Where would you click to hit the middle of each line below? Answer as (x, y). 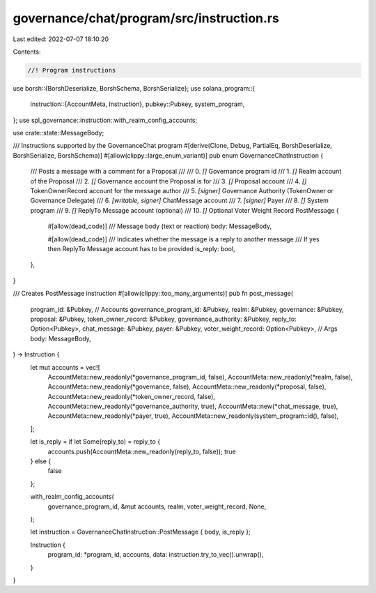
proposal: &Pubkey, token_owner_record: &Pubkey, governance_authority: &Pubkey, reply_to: (163, 319)
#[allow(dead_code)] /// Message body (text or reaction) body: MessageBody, (160, 226)
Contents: (27, 52)
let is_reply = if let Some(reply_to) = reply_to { (95, 442)
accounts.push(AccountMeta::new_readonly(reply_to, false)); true (142, 451)
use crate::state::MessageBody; (58, 133)
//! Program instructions (72, 70)
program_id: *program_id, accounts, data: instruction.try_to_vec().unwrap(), (156, 555)
